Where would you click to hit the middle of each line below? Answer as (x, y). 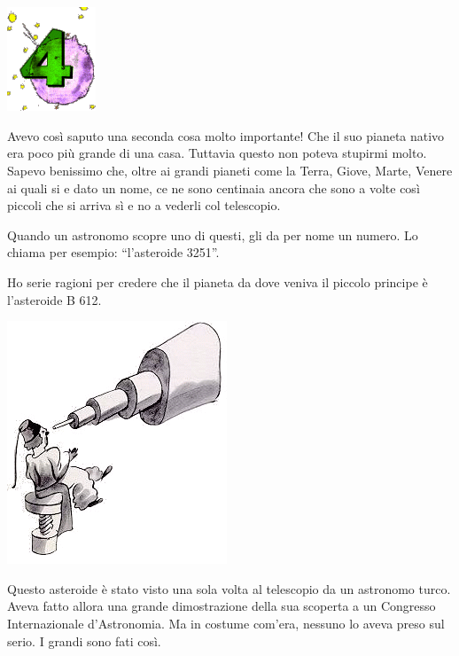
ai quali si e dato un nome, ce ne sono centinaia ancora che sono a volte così (214, 187)
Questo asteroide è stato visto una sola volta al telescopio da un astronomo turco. (229, 588)
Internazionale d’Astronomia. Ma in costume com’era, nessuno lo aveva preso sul (226, 623)
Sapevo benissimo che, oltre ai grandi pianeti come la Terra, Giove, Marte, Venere (230, 170)
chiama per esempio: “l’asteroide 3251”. (113, 252)
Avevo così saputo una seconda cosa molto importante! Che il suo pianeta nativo (226, 135)
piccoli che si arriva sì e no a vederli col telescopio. (144, 205)
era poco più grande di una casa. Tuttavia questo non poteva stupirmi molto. (217, 153)
